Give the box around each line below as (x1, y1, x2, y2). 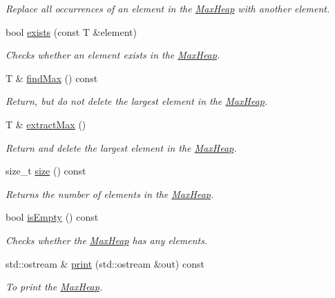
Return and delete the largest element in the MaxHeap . (6, 140, 237, 155)
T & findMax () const (6, 70, 98, 85)
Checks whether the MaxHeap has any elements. (6, 232, 208, 247)
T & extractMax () (6, 117, 86, 131)
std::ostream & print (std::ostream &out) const (6, 256, 204, 270)
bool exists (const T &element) (6, 24, 137, 39)
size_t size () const (6, 163, 86, 178)
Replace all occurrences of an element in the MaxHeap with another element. (6, 1, 330, 15)
